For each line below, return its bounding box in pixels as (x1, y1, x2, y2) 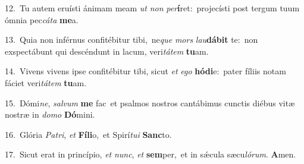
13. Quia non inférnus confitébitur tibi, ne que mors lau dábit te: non (5, 33, 258, 46)
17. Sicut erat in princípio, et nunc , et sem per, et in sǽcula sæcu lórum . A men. (5, 148, 296, 160)
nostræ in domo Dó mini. (5, 108, 95, 121)
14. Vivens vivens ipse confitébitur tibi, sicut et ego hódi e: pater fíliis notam (5, 65, 286, 77)
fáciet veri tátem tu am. (5, 76, 87, 89)
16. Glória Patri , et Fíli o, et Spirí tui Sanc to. (5, 128, 172, 140)
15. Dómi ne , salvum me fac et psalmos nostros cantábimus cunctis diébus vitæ (5, 96, 295, 109)
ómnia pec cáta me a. (5, 13, 79, 26)
